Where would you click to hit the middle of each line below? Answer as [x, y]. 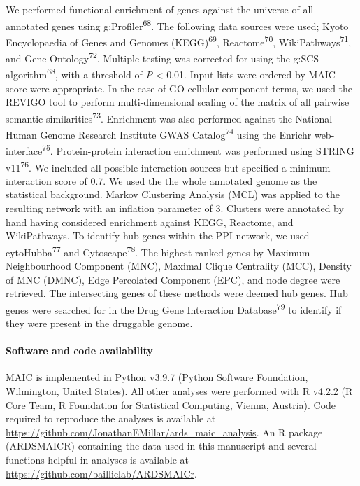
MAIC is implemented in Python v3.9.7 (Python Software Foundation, [157, 377]
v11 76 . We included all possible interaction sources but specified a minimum [168, 166]
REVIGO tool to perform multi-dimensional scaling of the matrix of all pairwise [178, 102]
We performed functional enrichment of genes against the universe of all [160, 9]
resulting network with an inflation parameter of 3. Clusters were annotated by [175, 208]
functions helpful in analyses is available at [98, 459]
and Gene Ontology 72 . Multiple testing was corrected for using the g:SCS [163, 57]
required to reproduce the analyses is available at [111, 418]
